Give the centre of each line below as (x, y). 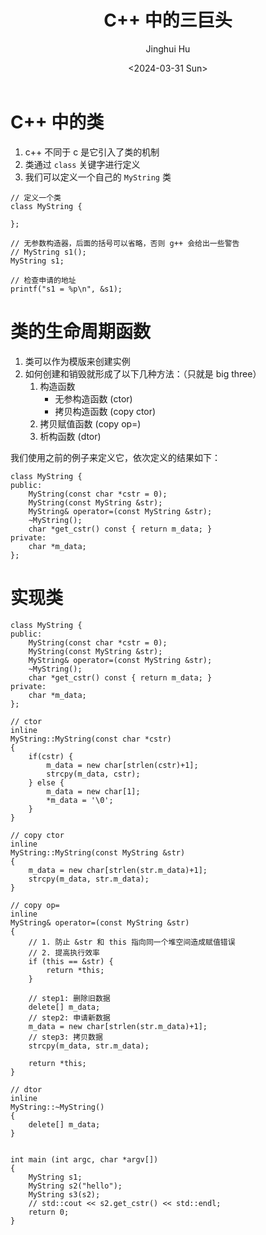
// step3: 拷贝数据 (65, 1037)
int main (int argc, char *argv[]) (84, 1159)
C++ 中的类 (57, 122)
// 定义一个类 (36, 197)
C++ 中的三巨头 (168, 20)
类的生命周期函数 (81, 331)
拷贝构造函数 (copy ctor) (105, 411)
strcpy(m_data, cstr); (93, 774)
